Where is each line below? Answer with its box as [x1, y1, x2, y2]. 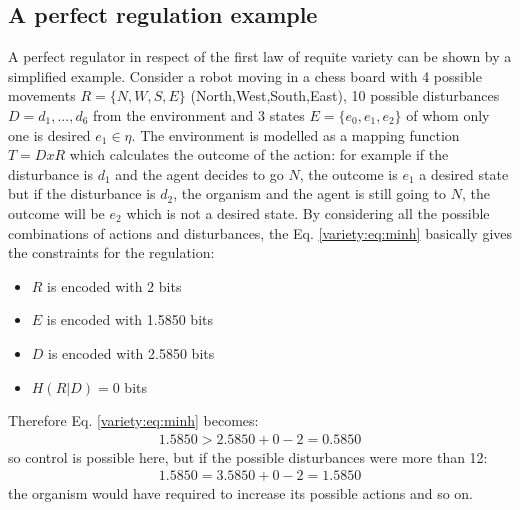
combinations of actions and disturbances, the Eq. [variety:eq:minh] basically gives [8, 222, 513, 243]
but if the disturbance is [8, 183, 156, 204]
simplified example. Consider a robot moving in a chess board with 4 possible [8, 65, 482, 86]
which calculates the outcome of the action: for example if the [69, 144, 449, 165]
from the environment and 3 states [93, 104, 305, 125]
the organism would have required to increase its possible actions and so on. [8, 483, 474, 504]
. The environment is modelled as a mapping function [131, 124, 460, 145]
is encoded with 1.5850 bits [46, 309, 214, 330]
